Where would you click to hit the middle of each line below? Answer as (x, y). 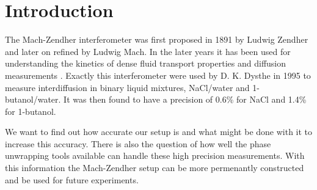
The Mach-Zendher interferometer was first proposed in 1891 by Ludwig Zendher (157, 39)
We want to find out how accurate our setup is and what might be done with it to (159, 132)
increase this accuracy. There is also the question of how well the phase (138, 143)
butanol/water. (33, 99)
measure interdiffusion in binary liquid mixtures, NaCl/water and (127, 87)
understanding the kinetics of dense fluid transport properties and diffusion (146, 63)
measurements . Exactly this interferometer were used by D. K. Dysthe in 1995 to (158, 75)
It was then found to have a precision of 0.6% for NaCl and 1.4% (185, 99)
